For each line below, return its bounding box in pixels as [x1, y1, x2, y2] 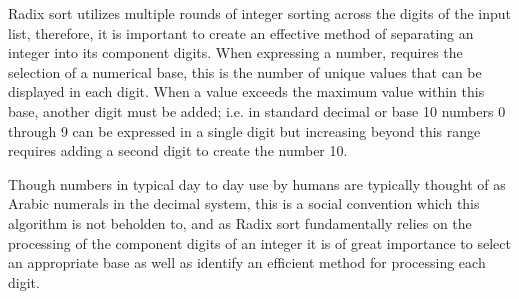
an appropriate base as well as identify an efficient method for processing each [8, 252, 486, 273]
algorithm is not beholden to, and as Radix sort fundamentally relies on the [8, 212, 472, 233]
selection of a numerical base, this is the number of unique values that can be [8, 61, 482, 82]
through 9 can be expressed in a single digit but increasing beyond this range [8, 120, 481, 141]
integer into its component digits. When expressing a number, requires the [8, 42, 463, 63]
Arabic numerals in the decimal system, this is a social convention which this [8, 193, 480, 214]
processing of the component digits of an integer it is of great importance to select [8, 232, 511, 253]
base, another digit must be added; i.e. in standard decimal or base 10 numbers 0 [8, 100, 506, 121]
